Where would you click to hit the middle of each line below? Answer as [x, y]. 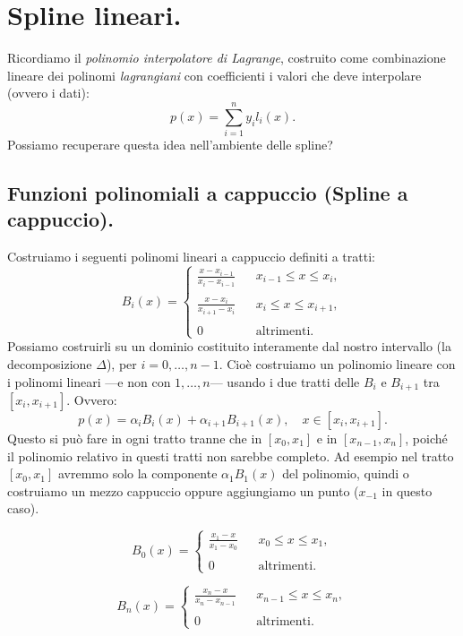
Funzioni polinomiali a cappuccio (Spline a [208, 193]
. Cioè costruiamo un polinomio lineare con [337, 363]
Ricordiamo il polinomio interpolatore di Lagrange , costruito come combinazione [227, 58]
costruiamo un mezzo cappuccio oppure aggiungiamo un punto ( [183, 490]
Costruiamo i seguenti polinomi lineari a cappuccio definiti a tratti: [191, 257]
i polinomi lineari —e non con [89, 381]
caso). [23, 508]
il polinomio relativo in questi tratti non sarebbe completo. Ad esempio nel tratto [231, 456]
